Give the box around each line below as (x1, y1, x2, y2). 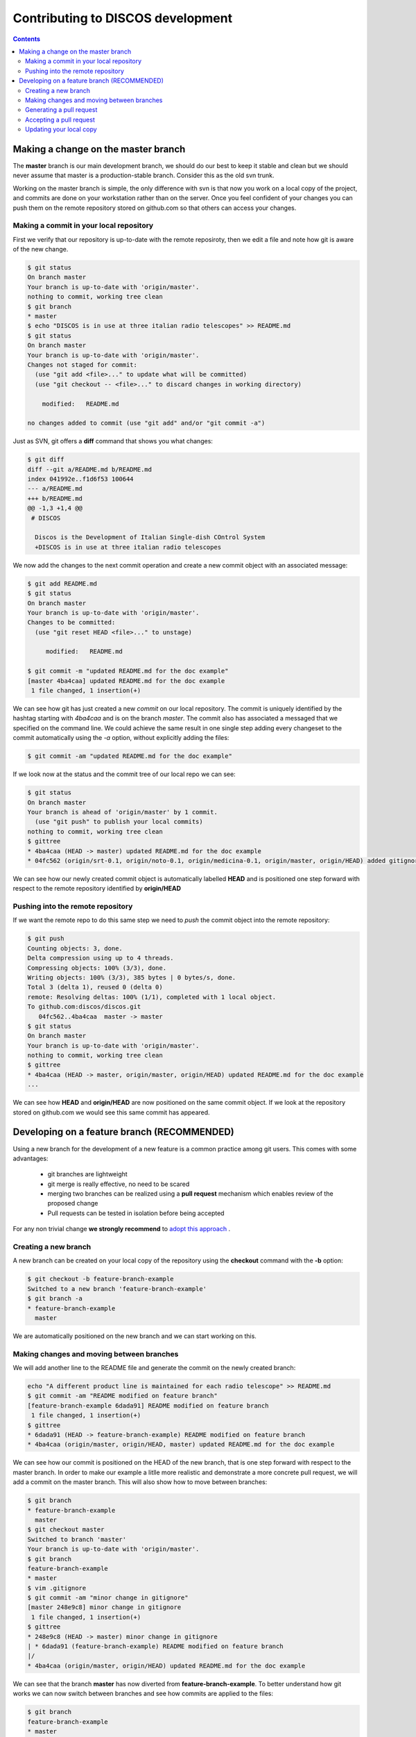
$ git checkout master (27, 1526, 105, 1533)
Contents (12, 35, 41, 43)
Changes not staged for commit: (27, 361, 138, 368)
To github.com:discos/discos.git (27, 1003, 141, 1011)
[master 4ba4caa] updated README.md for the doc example (27, 677, 225, 684)
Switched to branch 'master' (27, 1536, 127, 1543)
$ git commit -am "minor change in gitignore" (27, 1594, 189, 1602)
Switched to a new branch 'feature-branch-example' (27, 1285, 207, 1292)
